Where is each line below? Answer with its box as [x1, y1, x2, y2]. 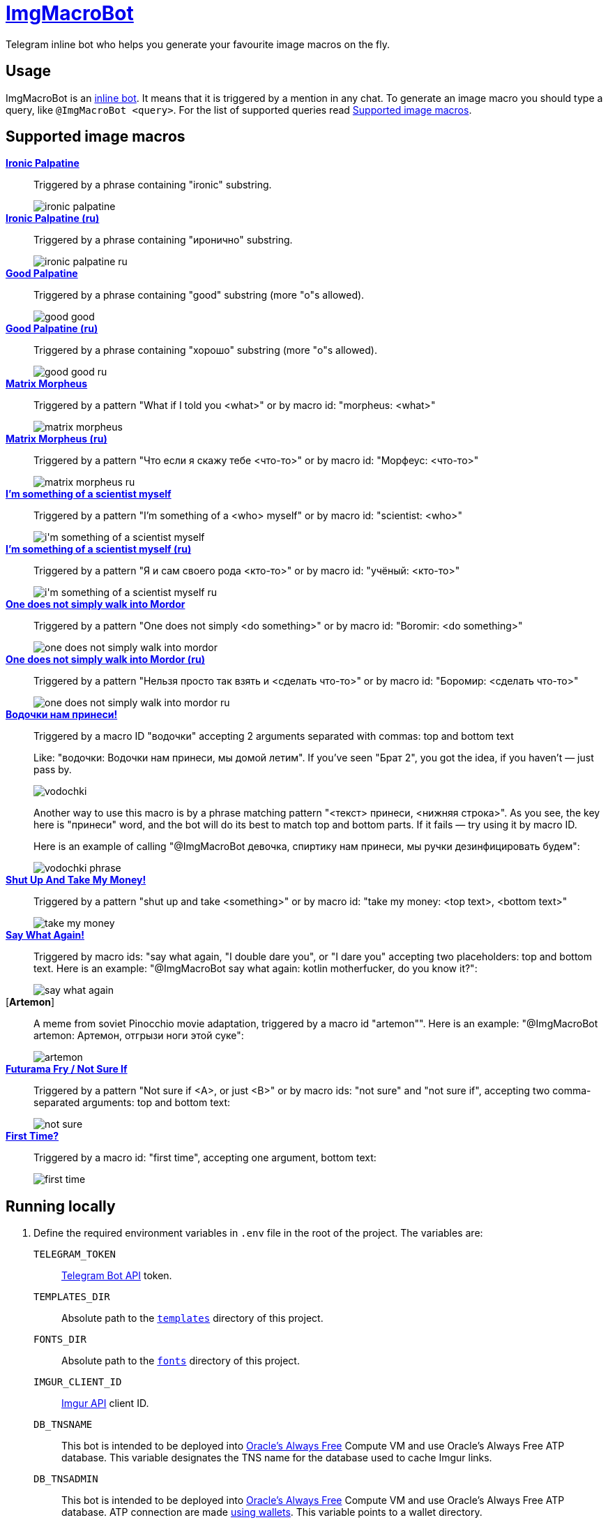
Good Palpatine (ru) [6, 322, 98, 335]
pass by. [33, 763, 72, 776]
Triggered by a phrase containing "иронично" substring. [33, 234, 293, 246]
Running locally [6, 1197, 116, 1215]
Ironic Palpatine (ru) [6, 212, 100, 225]
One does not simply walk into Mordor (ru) [6, 653, 205, 666]
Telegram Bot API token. [61, 1269, 172, 1282]
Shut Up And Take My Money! [6, 874, 146, 886]
